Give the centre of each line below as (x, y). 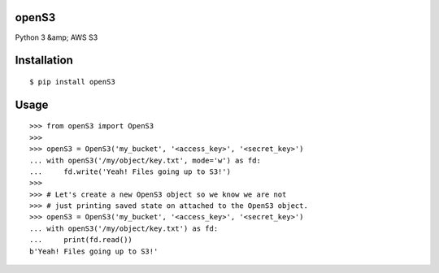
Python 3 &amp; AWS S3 (57, 37)
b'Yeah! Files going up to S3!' (94, 251)
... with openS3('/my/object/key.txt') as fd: (124, 228)
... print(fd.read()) (81, 240)
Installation (44, 61)
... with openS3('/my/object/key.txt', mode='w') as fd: (146, 160)
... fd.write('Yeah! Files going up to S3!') (130, 171)
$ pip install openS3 (72, 82)
